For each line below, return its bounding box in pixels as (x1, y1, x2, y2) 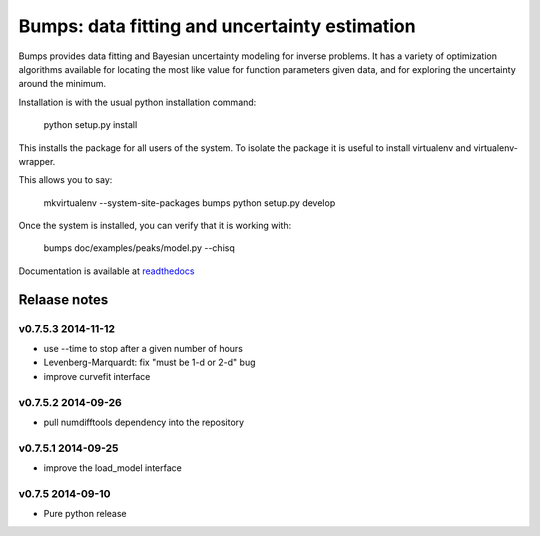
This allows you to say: (18, 174, 113, 186)
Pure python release (43, 508, 127, 520)
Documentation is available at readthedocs (18, 265, 195, 277)
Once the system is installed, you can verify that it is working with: (18, 220, 292, 232)
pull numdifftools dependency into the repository (43, 416, 245, 428)
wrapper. (18, 155, 56, 167)
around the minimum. (18, 78, 107, 90)
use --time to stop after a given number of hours (43, 343, 244, 354)
